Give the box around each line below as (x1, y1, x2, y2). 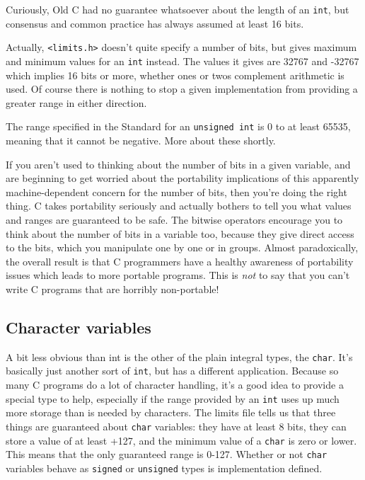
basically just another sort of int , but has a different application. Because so (6, 363, 339, 378)
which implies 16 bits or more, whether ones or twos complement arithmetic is (6, 67, 344, 82)
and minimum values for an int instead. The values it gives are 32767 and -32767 (6, 53, 359, 68)
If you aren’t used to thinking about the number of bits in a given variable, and (6, 156, 351, 171)
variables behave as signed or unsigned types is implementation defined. (6, 460, 323, 475)
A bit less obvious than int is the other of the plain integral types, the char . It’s (6, 349, 353, 364)
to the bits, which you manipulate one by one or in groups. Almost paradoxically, (6, 240, 359, 255)
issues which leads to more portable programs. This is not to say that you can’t (6, 268, 350, 282)
